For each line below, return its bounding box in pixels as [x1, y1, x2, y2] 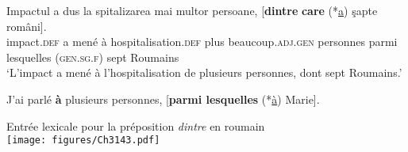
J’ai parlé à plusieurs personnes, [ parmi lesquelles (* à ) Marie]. [6, 90, 320, 107]
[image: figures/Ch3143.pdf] [6, 135, 160, 146]
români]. [6, 17, 47, 34]
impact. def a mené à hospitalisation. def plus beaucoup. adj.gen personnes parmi [6, 33, 398, 50]
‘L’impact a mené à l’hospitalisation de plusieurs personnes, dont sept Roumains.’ [6, 64, 402, 81]
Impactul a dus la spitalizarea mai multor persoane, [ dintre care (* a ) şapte [6, 2, 378, 18]
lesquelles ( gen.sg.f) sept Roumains [6, 48, 179, 65]
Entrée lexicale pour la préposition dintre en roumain [6, 117, 265, 134]
